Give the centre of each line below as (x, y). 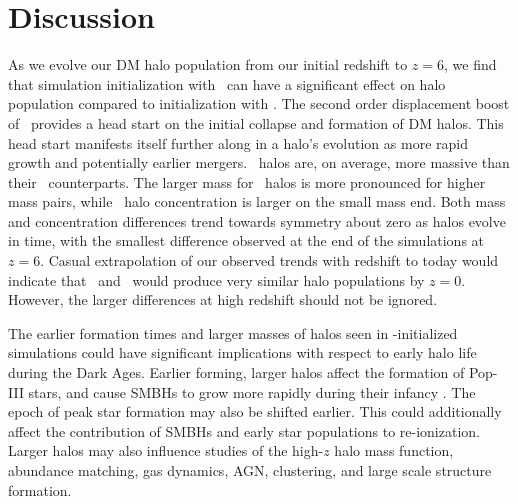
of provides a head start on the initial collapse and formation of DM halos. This (256, 122)
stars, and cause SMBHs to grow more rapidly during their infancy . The (252, 391)
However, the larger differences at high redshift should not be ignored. (223, 299)
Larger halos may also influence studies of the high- (166, 450)
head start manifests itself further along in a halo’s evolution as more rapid (238, 142)
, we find (470, 64)
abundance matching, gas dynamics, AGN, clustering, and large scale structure (250, 470)
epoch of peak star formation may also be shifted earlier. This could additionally (255, 411)
